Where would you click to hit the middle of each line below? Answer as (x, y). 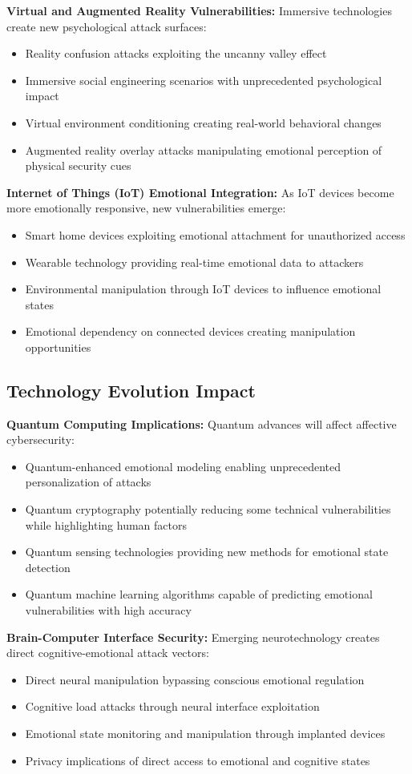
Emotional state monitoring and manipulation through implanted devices (205, 734)
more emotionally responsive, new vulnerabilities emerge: (146, 208)
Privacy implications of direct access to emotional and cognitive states (198, 760)
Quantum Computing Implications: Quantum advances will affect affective (202, 423)
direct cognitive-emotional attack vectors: (108, 653)
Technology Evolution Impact (131, 390)
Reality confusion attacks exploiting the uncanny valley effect (176, 53)
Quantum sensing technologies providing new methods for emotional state (207, 552)
